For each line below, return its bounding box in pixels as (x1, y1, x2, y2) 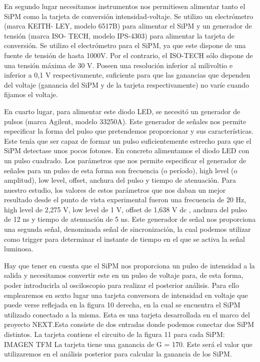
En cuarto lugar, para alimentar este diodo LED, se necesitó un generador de (4, 106, 240, 116)
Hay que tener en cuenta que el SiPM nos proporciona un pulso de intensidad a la (4, 260, 255, 270)
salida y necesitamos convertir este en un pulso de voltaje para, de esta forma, (4, 270, 243, 280)
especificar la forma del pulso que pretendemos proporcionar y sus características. (4, 126, 253, 136)
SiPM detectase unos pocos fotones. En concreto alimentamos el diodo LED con (4, 145, 249, 156)
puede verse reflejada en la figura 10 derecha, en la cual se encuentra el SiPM (4, 299, 240, 310)
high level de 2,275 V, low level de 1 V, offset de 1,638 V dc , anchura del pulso (4, 204, 247, 214)
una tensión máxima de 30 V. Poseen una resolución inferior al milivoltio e (4, 60, 233, 70)
